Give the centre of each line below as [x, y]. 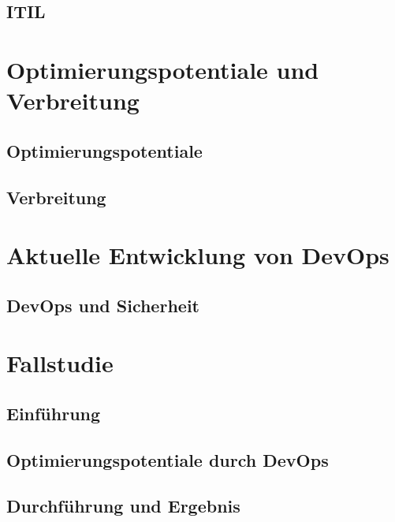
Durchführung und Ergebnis [123, 506]
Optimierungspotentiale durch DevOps [168, 459]
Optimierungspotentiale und [163, 69]
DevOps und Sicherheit [103, 305]
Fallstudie [60, 363]
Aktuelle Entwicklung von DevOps [198, 255]
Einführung [54, 413]
